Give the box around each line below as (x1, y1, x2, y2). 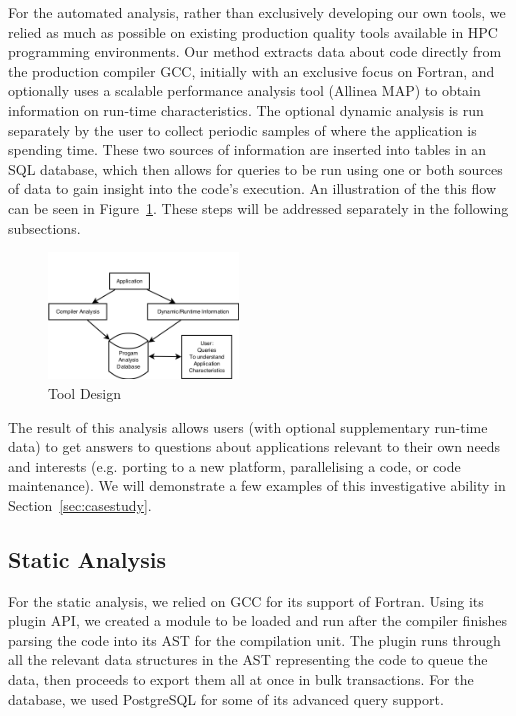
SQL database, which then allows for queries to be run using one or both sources (8, 158, 503, 179)
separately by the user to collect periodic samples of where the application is (8, 119, 477, 140)
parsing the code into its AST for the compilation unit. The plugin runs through (8, 629, 501, 650)
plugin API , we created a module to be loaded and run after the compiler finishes (8, 610, 508, 631)
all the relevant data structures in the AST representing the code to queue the (8, 649, 488, 670)
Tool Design (48, 382, 121, 403)
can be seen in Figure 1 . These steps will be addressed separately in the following (8, 197, 509, 218)
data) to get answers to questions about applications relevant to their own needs (8, 436, 501, 457)
